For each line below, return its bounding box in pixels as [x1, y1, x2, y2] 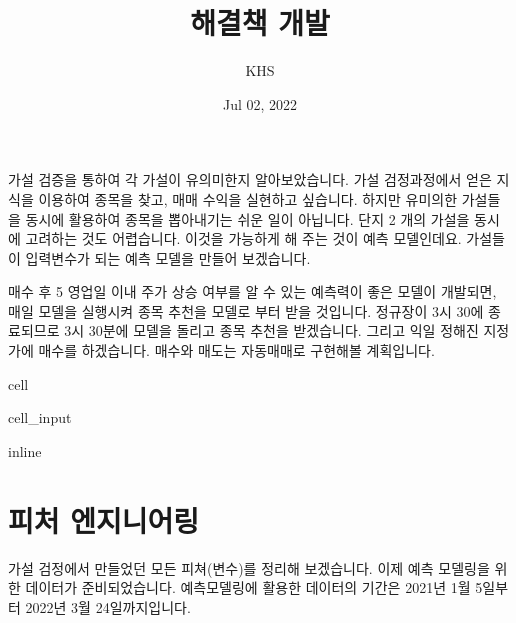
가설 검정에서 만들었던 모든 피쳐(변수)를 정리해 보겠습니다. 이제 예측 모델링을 [8, 557, 490, 578]
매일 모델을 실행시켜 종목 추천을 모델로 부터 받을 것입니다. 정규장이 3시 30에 [8, 300, 484, 321]
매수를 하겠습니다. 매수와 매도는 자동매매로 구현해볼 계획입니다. [38, 340, 435, 361]
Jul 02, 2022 [222, 93, 298, 114]
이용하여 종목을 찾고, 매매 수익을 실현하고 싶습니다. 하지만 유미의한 [38, 188, 458, 209]
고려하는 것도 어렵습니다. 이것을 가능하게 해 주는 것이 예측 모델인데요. [25, 228, 462, 249]
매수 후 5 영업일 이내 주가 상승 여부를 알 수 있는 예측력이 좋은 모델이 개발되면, [8, 281, 497, 302]
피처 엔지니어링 [8, 499, 200, 540]
